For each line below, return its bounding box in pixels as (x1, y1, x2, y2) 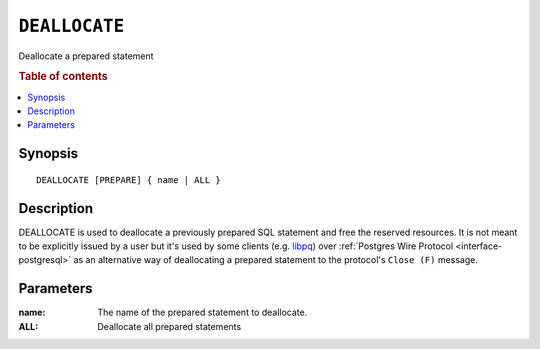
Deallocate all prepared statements (97, 320, 242, 332)
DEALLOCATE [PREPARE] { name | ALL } (36, 174, 222, 185)
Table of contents (18, 70, 109, 84)
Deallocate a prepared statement (18, 50, 154, 62)
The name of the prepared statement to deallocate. (97, 306, 308, 319)
